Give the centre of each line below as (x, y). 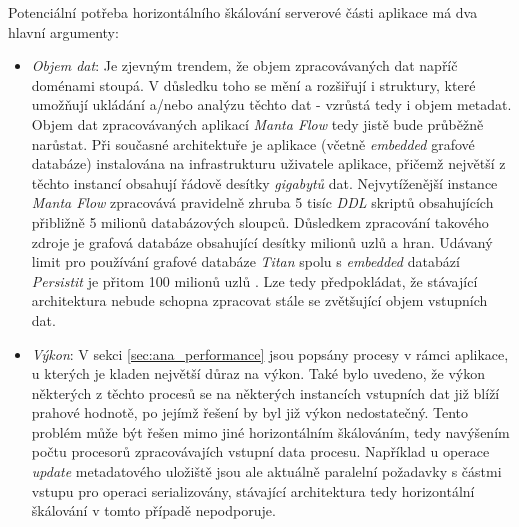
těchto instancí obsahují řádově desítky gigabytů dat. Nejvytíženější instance (264, 182)
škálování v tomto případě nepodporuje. (153, 510)
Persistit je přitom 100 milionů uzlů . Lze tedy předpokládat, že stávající (254, 280)
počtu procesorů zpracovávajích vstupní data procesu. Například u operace (260, 451)
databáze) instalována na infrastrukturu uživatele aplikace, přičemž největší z (268, 163)
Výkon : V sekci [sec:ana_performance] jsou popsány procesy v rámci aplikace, (270, 353)
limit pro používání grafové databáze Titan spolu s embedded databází (245, 261)
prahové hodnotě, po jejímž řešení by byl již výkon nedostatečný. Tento (249, 412)
